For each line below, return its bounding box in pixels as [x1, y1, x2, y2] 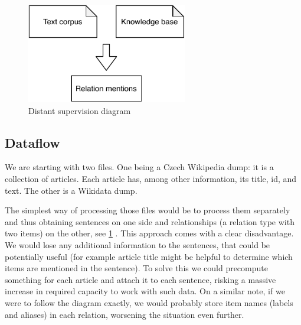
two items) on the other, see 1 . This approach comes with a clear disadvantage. [5, 227, 294, 239]
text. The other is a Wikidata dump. [5, 184, 138, 196]
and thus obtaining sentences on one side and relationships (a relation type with [5, 215, 295, 227]
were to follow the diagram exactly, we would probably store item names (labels [5, 297, 293, 308]
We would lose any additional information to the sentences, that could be [5, 239, 270, 251]
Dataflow [5, 133, 60, 151]
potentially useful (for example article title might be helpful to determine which [5, 250, 293, 262]
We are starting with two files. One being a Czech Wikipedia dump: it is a [5, 161, 274, 173]
